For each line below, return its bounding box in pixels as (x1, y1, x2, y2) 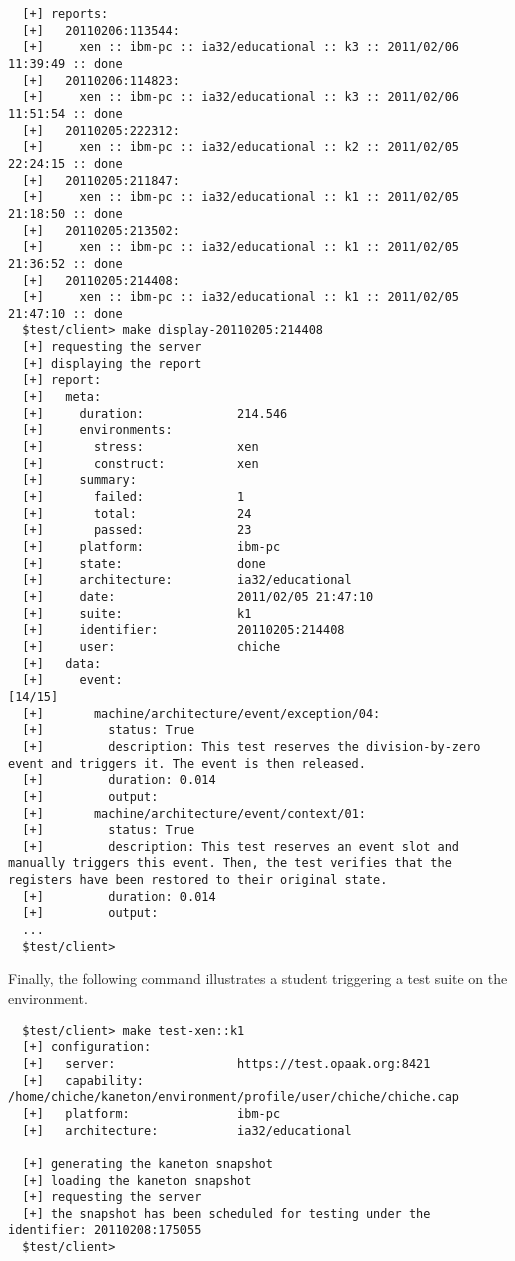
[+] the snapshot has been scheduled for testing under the (22, 1206, 431, 1221)
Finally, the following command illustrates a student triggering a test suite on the (8, 968, 508, 989)
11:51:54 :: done (8, 106, 123, 121)
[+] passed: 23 (22, 523, 252, 538)
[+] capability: (22, 1073, 145, 1088)
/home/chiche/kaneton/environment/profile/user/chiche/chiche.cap (8, 1090, 460, 1105)
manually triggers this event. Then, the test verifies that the (8, 856, 452, 871)
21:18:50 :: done (8, 206, 123, 221)
